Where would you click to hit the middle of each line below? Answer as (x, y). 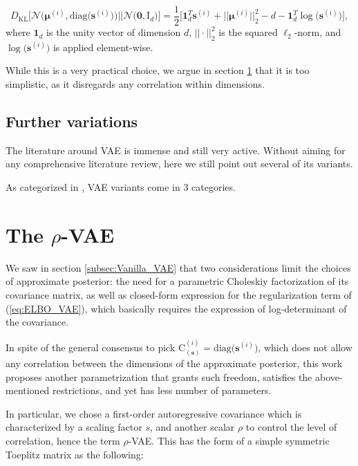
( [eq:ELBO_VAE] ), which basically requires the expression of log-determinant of (176, 308)
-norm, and (318, 32)
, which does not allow (305, 347)
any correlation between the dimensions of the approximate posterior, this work (174, 363)
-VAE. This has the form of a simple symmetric (229, 440)
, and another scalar (192, 427)
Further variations (72, 121)
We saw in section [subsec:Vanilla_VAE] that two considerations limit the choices (178, 267)
